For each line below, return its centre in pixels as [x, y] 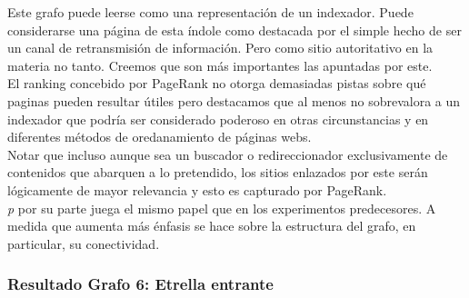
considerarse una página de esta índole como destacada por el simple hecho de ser [234, 30]
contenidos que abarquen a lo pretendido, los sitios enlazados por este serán [218, 172]
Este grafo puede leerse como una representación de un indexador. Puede [210, 12]
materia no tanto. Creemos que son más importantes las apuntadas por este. [220, 65]
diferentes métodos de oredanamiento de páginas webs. [160, 137]
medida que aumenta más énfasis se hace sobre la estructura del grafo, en [212, 226]
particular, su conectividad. [84, 243]
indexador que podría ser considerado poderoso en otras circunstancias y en [218, 119]
